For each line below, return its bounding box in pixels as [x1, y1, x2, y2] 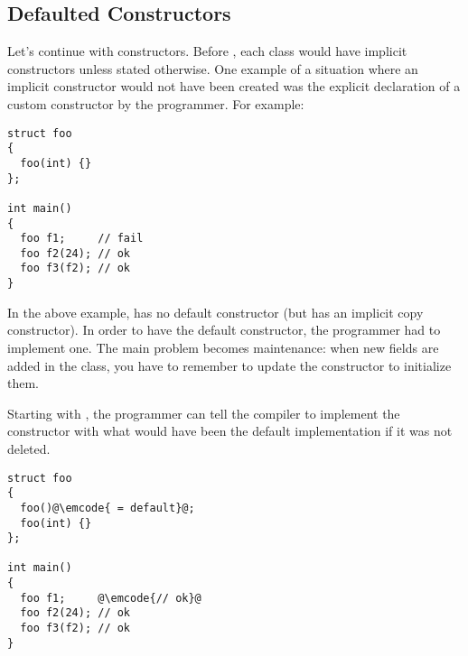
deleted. [7, 439, 51, 457]
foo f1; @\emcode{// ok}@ [20, 591, 201, 605]
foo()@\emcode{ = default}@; [20, 501, 195, 514]
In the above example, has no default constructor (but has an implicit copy [7, 302, 424, 321]
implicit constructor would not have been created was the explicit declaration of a [7, 77, 461, 96]
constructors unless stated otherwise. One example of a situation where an [7, 59, 418, 78]
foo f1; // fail [20, 232, 144, 245]
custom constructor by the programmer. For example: [7, 94, 304, 113]
